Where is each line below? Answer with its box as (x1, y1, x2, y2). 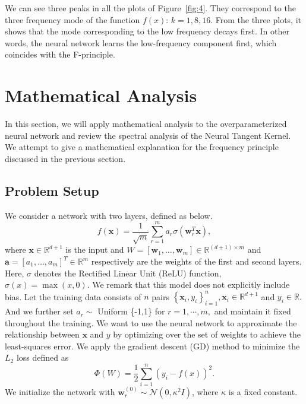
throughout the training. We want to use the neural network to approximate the (5, 316, 297, 329)
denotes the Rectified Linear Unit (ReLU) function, (34, 266, 222, 279)
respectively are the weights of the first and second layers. (91, 255, 302, 268)
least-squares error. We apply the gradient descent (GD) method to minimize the (5, 339, 300, 352)
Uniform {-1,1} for (97, 305, 165, 317)
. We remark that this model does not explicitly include (87, 278, 290, 291)
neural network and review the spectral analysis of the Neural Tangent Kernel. (5, 129, 291, 141)
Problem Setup (5, 181, 99, 199)
